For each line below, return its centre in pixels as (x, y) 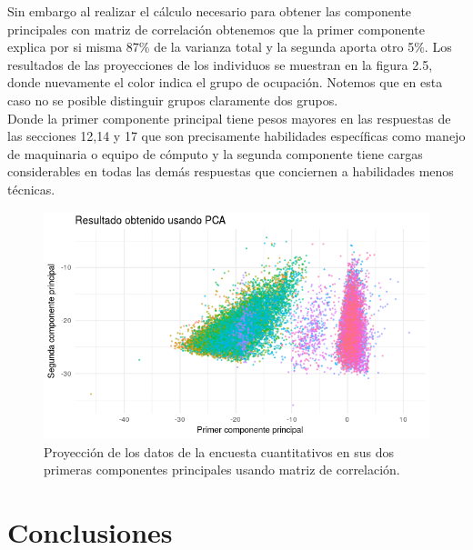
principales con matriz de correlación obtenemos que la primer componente (216, 29)
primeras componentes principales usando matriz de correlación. (222, 470)
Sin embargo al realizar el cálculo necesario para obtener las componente (210, 11)
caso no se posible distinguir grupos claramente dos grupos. (173, 100)
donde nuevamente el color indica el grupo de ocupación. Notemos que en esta (225, 82)
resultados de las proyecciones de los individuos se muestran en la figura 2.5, (220, 64)
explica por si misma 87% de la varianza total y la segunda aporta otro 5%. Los (230, 47)
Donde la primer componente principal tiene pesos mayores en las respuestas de (229, 118)
